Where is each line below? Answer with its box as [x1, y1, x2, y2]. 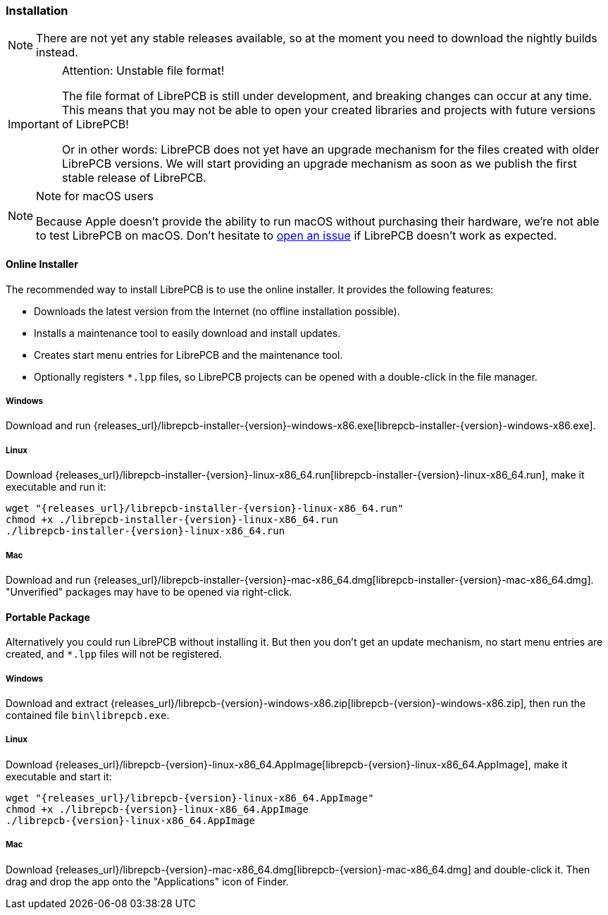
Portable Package [6, 610, 90, 623]
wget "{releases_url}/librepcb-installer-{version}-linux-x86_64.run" [6, 503, 404, 515]
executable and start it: [6, 770, 112, 782]
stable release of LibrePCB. [61, 171, 206, 185]
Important [8, 117, 59, 132]
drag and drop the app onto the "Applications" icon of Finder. [6, 875, 289, 888]
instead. [36, 45, 78, 60]
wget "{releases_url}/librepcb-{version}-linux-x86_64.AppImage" [6, 792, 374, 804]
